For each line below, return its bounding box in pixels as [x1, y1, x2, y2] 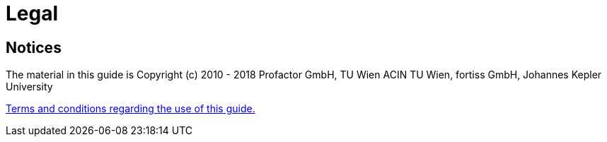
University [6, 81, 53, 93]
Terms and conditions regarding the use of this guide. [6, 102, 255, 115]
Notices [6, 38, 62, 57]
